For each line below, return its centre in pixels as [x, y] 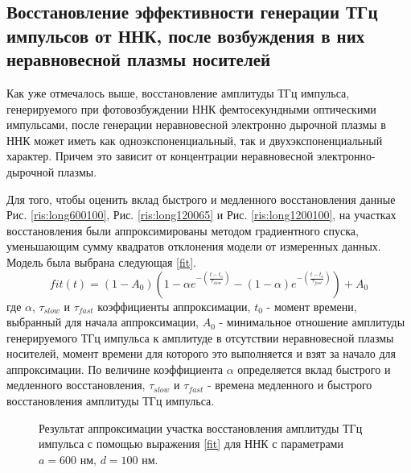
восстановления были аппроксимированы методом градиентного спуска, [183, 230]
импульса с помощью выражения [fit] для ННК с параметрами [191, 444]
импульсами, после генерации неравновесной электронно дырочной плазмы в [196, 124]
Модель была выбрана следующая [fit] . [102, 261]
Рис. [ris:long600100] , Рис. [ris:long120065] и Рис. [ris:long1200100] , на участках [201, 215]
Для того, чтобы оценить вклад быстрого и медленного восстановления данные [201, 199]
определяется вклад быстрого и [314, 369]
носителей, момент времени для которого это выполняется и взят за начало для [201, 353]
